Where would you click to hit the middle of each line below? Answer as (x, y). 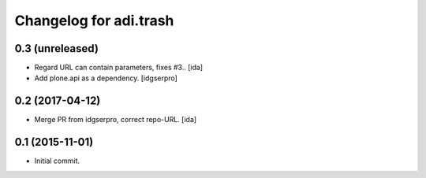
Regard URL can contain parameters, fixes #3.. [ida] (119, 68)
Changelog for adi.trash (94, 20)
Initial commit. (57, 161)
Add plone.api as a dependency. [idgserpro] (106, 78)
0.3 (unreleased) (56, 48)
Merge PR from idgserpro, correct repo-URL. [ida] (116, 120)
